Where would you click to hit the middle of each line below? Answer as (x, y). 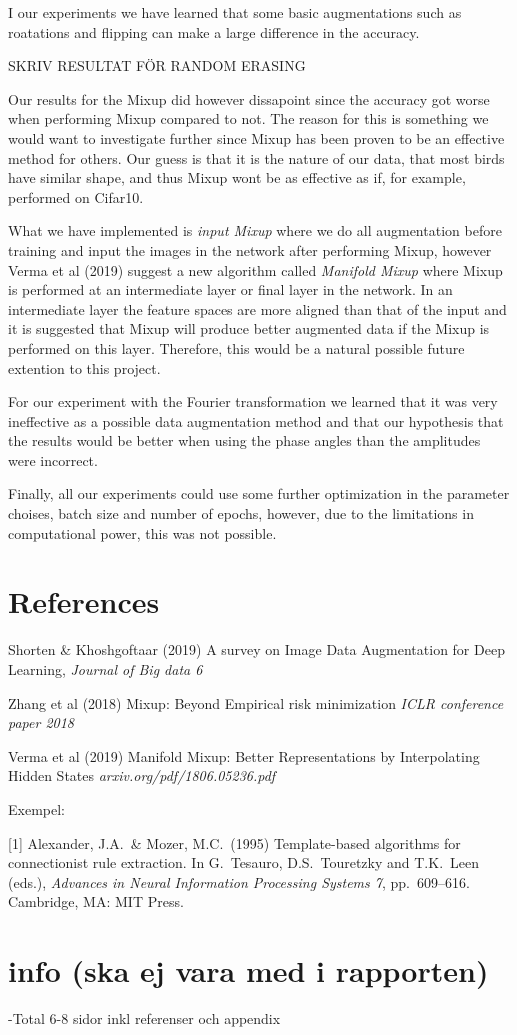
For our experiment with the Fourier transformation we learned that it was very (253, 401)
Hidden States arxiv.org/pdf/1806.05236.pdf (142, 775)
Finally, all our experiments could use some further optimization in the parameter (259, 493)
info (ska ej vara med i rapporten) (248, 970)
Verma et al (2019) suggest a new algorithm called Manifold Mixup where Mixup (255, 269)
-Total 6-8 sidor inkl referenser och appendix (144, 1018)
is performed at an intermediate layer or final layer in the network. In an (230, 289)
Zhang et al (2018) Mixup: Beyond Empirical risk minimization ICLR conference (256, 702)
